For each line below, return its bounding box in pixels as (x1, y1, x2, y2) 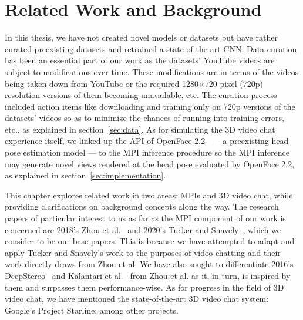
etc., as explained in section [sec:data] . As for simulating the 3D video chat (5, 123, 275, 135)
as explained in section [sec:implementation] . (5, 169, 166, 181)
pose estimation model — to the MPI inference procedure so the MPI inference (5, 146, 289, 159)
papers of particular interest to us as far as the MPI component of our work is (5, 212, 286, 224)
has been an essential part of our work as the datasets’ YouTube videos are (5, 54, 275, 66)
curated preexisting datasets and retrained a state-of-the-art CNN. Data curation (5, 42, 297, 55)
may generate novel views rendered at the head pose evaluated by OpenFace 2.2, (5, 157, 295, 170)
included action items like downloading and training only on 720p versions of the (5, 100, 295, 112)
